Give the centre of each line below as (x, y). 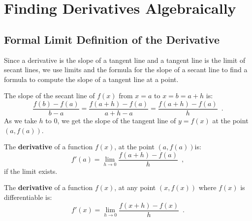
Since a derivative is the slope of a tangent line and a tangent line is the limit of (125, 60)
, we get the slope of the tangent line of (117, 121)
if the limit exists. (31, 171)
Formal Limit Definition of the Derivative (112, 39)
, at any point (135, 187)
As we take (20, 121)
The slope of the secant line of (49, 96)
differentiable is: (28, 197)
